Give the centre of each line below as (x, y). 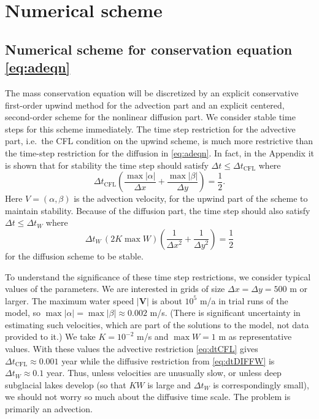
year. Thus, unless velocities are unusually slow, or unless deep (164, 373)
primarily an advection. (49, 409)
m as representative (255, 336)
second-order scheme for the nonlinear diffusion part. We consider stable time (150, 117)
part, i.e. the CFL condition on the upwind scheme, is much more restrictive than (159, 141)
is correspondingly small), (261, 384)
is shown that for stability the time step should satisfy (107, 165)
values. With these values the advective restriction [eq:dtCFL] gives (132, 349)
